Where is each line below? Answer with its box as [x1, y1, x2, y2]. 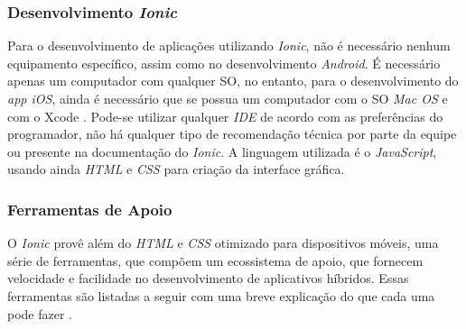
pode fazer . [7, 304, 73, 323]
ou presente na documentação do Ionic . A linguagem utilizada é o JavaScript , [7, 142, 437, 160]
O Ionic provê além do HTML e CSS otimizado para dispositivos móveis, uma [7, 233, 439, 252]
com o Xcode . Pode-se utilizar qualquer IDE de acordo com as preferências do [7, 106, 443, 125]
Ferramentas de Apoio [7, 197, 172, 220]
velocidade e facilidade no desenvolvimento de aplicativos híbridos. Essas [7, 269, 409, 288]
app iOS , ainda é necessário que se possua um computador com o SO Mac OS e [7, 89, 448, 107]
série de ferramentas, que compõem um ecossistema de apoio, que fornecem [7, 251, 424, 270]
